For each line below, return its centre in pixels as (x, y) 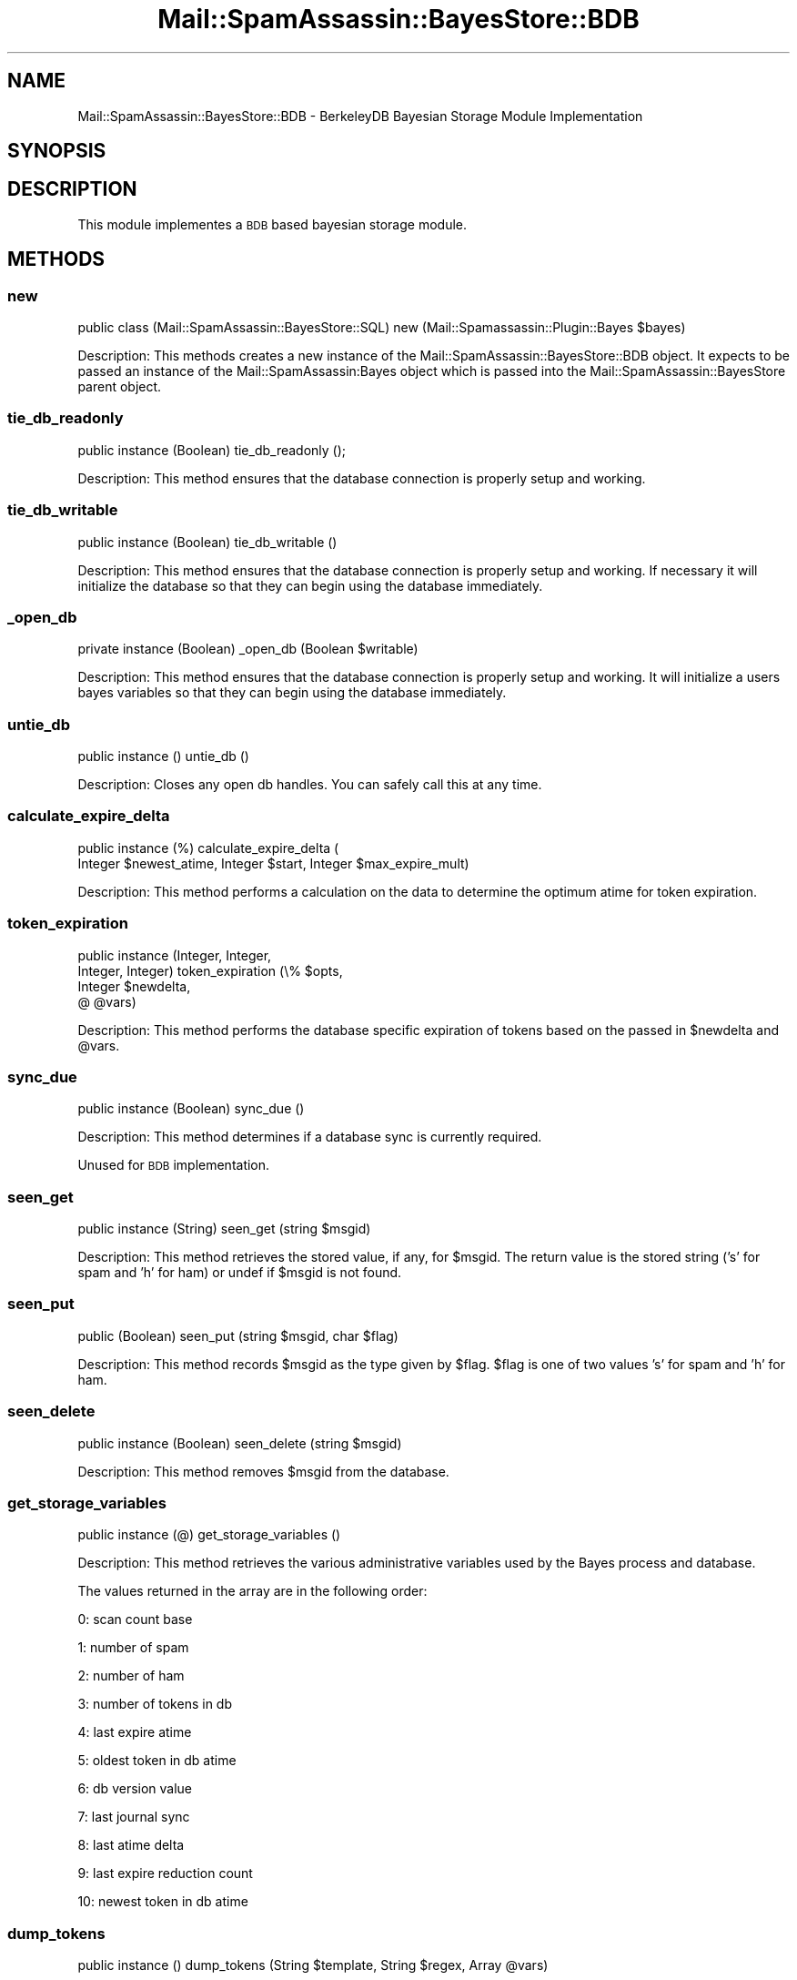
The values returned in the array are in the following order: (252, 1591)
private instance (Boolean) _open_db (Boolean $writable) (248, 649)
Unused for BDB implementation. (174, 1165)
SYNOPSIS (57, 151)
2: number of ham (131, 1676)
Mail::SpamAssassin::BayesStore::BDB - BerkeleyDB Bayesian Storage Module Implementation (360, 116)
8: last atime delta (131, 1845)
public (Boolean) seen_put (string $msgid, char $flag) (238, 1335)
